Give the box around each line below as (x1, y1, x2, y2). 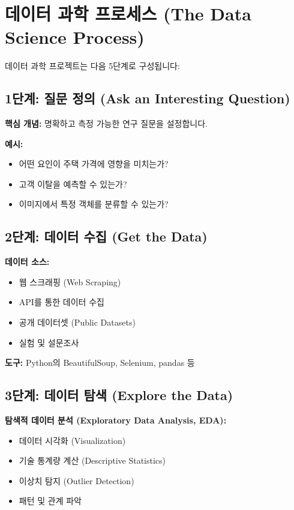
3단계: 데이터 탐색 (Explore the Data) (5, 386, 233, 404)
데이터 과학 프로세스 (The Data (5, 1, 251, 26)
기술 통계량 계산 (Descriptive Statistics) (19, 454, 166, 467)
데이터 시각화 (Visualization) (19, 434, 126, 446)
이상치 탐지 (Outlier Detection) (19, 474, 134, 487)
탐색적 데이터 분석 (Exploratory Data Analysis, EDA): (5, 414, 227, 427)
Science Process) (5, 25, 145, 49)
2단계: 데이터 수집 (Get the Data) (5, 227, 208, 246)
